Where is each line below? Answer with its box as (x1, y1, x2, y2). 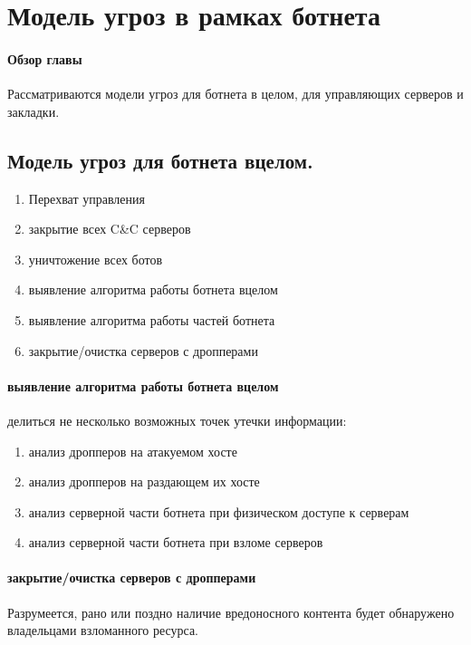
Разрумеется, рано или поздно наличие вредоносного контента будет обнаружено (7, 602, 455, 621)
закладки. (7, 101, 60, 120)
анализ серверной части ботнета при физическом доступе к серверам (28, 502, 409, 521)
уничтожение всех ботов (28, 249, 163, 268)
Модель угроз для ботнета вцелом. (7, 146, 313, 174)
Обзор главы (7, 49, 82, 68)
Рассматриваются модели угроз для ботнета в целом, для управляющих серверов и (7, 84, 464, 103)
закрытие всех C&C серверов (28, 219, 191, 238)
